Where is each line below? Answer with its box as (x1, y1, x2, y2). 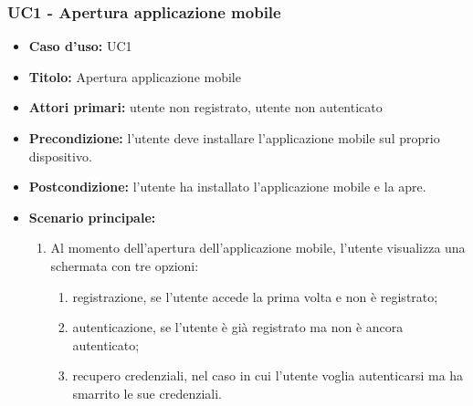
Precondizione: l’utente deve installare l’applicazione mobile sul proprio (28, 129, 440, 147)
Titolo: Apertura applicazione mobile (28, 67, 241, 86)
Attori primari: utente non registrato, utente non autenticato (28, 98, 383, 117)
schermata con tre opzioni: (50, 255, 199, 275)
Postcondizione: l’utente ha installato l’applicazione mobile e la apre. (28, 177, 426, 196)
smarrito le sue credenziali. (72, 383, 222, 402)
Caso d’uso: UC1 (28, 36, 132, 56)
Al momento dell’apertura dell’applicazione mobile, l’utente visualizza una (50, 238, 466, 257)
